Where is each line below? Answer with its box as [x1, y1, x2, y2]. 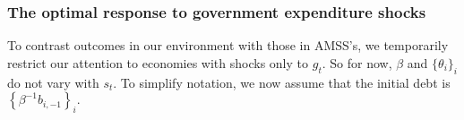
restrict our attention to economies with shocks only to [7, 53, 309, 72]
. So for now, [322, 53, 392, 72]
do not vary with [7, 73, 99, 91]
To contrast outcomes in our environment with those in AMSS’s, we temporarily [7, 36, 449, 55]
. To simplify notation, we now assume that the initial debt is [113, 73, 451, 91]
